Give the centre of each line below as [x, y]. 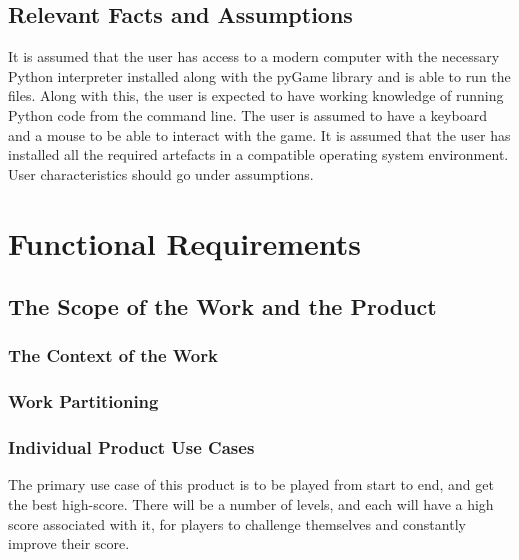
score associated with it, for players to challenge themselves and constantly [237, 523]
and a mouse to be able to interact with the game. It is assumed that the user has [259, 134]
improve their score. [69, 543]
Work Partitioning [83, 401]
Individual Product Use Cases [131, 447]
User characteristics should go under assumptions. [161, 173]
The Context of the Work [113, 355]
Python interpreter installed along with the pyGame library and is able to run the [259, 75]
